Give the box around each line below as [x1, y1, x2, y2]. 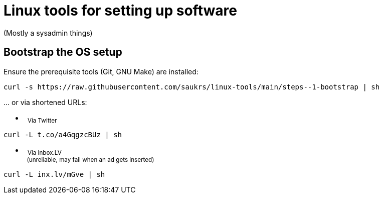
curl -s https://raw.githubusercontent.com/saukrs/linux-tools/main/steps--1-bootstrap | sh [4, 82, 380, 91]
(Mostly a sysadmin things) [4, 28, 93, 37]
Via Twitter [27, 117, 57, 124]
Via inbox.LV [27, 149, 62, 157]
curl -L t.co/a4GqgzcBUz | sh [4, 131, 122, 139]
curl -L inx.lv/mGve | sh [4, 170, 105, 179]
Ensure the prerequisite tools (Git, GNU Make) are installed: [4, 67, 199, 76]
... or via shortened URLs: [4, 97, 87, 107]
